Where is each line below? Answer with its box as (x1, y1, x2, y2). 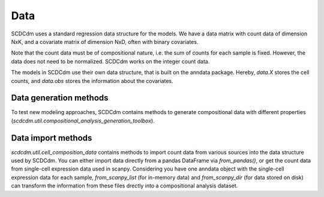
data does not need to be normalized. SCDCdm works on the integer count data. (11, 58, 210, 65)
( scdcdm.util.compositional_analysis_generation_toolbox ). (11, 117, 155, 124)
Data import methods (11, 133, 92, 143)
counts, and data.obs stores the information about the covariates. (11, 77, 173, 84)
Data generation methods (11, 93, 109, 103)
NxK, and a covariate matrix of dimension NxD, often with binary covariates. (11, 38, 199, 45)
